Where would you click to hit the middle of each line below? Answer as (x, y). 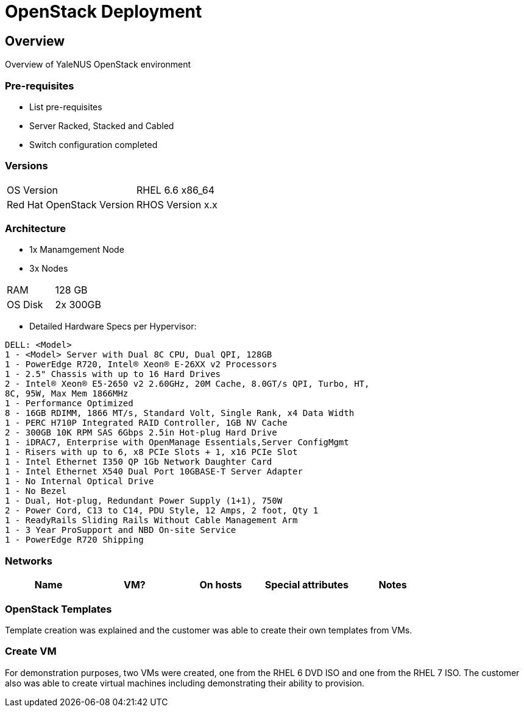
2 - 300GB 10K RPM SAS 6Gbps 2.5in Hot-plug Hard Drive (141, 433)
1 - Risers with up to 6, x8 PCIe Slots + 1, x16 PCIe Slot (151, 452)
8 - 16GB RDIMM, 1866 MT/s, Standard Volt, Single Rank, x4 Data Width (180, 413)
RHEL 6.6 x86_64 (176, 190)
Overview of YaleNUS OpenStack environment (98, 65)
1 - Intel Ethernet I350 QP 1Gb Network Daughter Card (139, 462)
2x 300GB (78, 305)
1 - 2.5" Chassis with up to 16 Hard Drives (113, 374)
